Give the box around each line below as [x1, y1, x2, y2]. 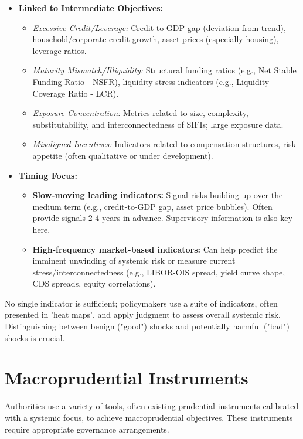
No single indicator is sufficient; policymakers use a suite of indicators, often [5, 297, 278, 309]
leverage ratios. [32, 44, 87, 56]
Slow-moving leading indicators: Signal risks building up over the [32, 189, 283, 201]
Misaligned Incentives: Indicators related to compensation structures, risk [32, 138, 296, 150]
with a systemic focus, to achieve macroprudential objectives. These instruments [5, 411, 293, 423]
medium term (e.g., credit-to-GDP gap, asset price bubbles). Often [32, 200, 273, 212]
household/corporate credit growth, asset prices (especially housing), [32, 33, 279, 45]
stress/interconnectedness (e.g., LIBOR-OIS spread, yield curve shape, [32, 266, 285, 278]
